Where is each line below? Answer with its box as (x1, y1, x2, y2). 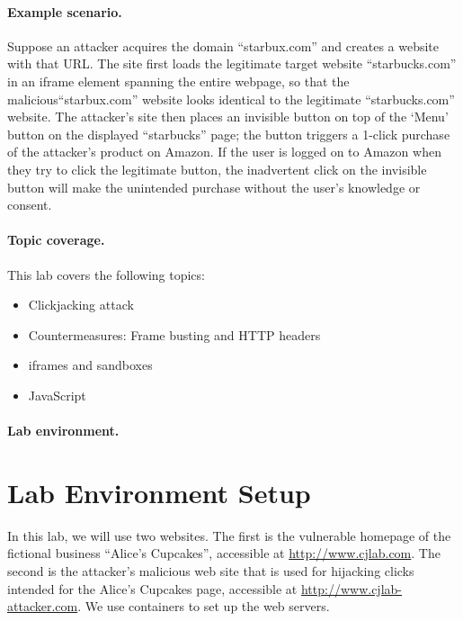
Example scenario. (7, 2, 122, 21)
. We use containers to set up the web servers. (77, 597, 330, 616)
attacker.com (7, 597, 78, 616)
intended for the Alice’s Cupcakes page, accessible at (7, 579, 298, 598)
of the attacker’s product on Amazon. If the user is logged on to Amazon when (7, 142, 441, 161)
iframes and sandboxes (28, 355, 153, 374)
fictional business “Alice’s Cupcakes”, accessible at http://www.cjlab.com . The (7, 544, 441, 562)
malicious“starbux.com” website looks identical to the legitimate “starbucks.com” (7, 89, 455, 108)
